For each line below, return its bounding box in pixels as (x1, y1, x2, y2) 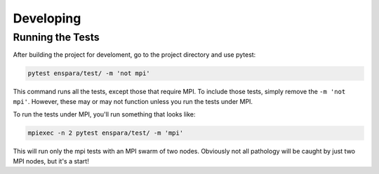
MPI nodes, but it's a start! (13, 156, 89, 165)
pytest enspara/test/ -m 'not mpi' (27, 69, 150, 77)
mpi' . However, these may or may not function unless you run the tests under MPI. (13, 97, 253, 105)
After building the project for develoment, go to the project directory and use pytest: (13, 51, 256, 59)
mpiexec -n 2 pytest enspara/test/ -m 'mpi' (27, 129, 184, 137)
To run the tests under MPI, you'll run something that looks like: (13, 110, 196, 119)
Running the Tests (13, 31, 100, 43)
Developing (13, 11, 81, 26)
